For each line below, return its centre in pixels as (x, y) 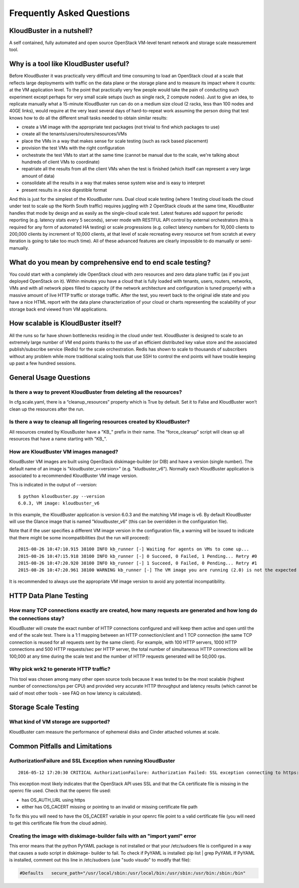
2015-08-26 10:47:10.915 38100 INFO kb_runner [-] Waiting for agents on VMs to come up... (134, 549)
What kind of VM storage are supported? (60, 722)
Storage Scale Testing (44, 707)
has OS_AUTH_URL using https (54, 800)
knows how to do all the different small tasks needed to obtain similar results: (88, 118)
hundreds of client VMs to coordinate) (61, 162)
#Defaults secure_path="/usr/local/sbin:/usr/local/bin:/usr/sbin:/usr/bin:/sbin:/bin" (133, 873)
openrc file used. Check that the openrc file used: (60, 791)
